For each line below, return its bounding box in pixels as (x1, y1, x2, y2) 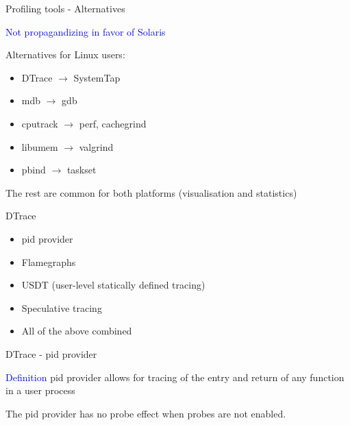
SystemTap (73, 70, 121, 84)
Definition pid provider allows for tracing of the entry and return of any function (5, 369, 345, 384)
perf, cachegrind (79, 116, 147, 130)
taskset (66, 162, 97, 177)
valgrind (79, 139, 114, 154)
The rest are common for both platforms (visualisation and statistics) (5, 185, 297, 199)
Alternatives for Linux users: (5, 47, 125, 62)
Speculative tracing (21, 300, 102, 315)
